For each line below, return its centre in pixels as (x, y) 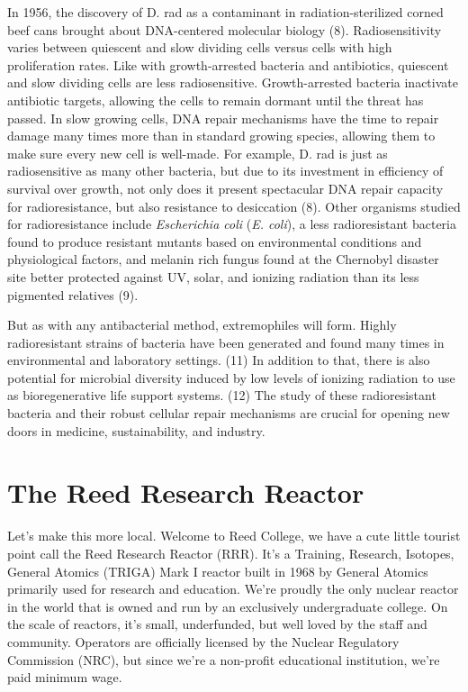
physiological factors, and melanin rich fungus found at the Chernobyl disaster (223, 259)
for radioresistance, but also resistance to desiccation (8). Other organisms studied (234, 206)
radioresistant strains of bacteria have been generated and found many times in (226, 342)
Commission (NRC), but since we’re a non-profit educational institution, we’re (224, 659)
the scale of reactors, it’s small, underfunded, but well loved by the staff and (217, 624)
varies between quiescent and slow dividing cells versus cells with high (200, 47)
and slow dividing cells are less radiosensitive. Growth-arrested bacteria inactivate (233, 82)
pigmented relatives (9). (73, 294)
